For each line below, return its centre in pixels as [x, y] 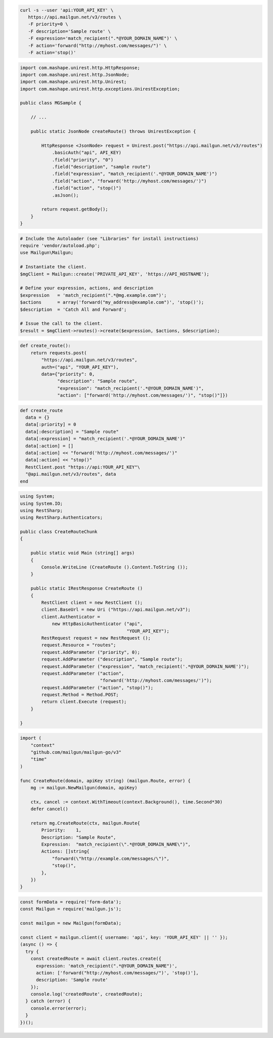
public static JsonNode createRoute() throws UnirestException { [113, 131]
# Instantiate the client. [53, 267]
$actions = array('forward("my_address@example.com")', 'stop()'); [112, 302]
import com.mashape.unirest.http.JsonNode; [75, 74]
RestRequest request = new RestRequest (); [96, 638]
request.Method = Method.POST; [80, 695]
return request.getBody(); [75, 209]
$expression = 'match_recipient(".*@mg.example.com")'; [93, 295]
